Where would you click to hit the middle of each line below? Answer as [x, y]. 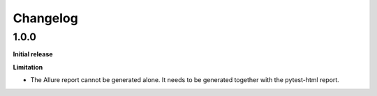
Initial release [33, 54]
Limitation [28, 67]
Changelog [45, 18]
